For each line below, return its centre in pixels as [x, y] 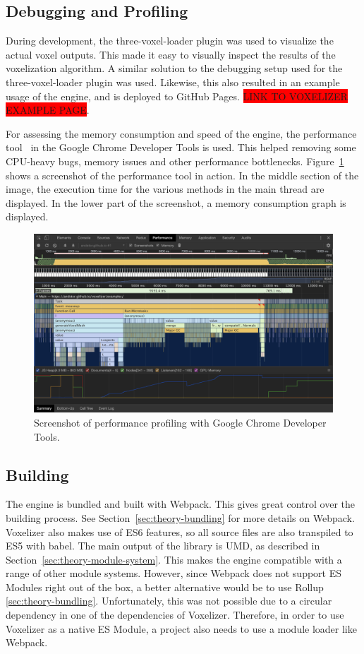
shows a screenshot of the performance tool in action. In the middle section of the [182, 175]
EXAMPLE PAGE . [48, 110]
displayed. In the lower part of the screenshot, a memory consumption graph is [176, 202]
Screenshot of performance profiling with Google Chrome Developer [180, 422]
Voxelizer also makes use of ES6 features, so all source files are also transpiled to [180, 531]
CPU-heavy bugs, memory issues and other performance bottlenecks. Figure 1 [175, 161]
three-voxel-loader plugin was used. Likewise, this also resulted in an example [173, 82]
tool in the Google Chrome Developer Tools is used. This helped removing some [181, 147]
